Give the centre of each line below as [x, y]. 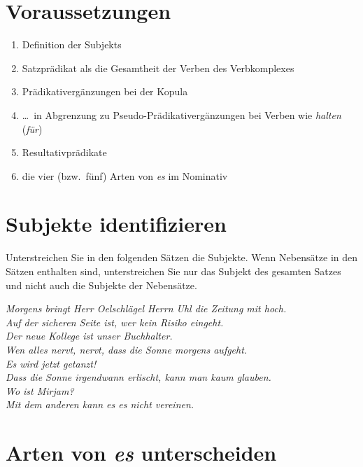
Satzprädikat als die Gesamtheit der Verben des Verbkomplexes [158, 68]
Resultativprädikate [64, 152]
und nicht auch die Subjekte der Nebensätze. [101, 285]
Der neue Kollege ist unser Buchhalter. [89, 336]
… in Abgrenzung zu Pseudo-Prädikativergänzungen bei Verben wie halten [181, 114]
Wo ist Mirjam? [40, 390]
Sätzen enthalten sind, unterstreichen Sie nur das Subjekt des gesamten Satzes [173, 271]
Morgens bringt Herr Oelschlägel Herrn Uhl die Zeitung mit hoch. [146, 308]
